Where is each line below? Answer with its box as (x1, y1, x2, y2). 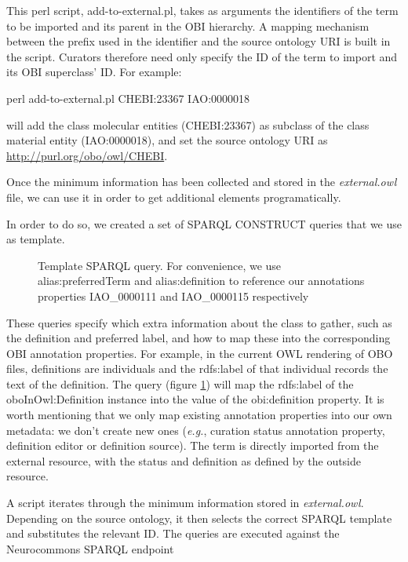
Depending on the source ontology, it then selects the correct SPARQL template (6, 509, 392, 526)
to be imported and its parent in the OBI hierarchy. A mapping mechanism (6, 17, 370, 34)
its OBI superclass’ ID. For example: (6, 64, 182, 80)
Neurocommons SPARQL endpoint (6, 540, 174, 557)
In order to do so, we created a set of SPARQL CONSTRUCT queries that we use (6, 215, 402, 232)
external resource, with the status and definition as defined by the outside (6, 452, 362, 469)
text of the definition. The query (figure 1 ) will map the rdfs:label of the (6, 375, 354, 392)
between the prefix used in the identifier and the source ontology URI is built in (6, 33, 391, 49)
